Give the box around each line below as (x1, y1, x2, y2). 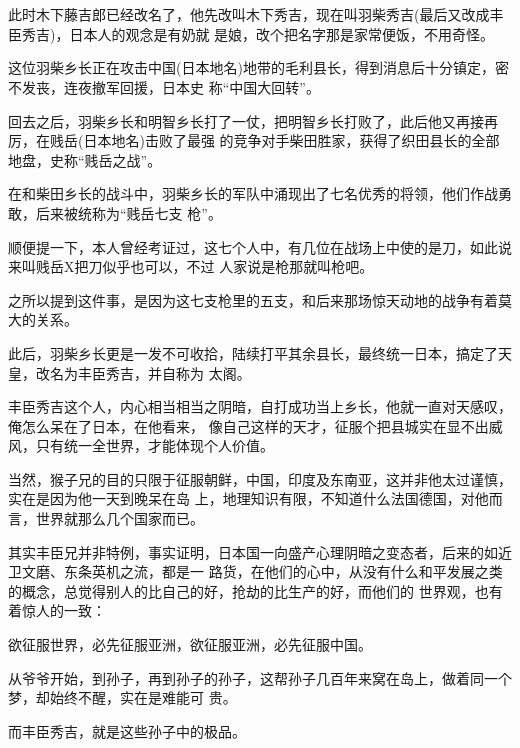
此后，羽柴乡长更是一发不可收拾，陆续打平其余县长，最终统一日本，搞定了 (8, 342, 498, 363)
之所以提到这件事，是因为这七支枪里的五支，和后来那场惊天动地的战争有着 (8, 289, 498, 310)
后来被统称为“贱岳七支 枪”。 (35, 202, 222, 223)
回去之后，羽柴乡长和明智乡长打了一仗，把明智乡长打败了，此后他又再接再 (8, 110, 498, 131)
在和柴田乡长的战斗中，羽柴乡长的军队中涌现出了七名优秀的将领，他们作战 (8, 183, 498, 204)
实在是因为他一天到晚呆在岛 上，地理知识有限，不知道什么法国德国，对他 (8, 488, 489, 509)
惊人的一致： (21, 600, 106, 621)
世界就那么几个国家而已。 (35, 508, 204, 529)
